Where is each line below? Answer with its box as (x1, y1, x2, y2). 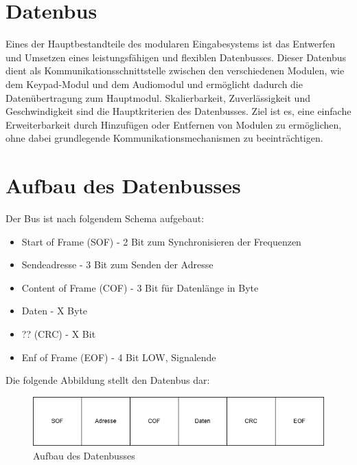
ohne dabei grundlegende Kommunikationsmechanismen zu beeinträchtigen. (5, 131, 323, 145)
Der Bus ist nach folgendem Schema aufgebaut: (5, 211, 205, 225)
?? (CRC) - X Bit (21, 326, 96, 340)
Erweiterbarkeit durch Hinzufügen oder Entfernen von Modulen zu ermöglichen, (5, 117, 342, 131)
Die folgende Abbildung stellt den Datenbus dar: (5, 373, 210, 387)
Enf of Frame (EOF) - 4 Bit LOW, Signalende (21, 349, 216, 364)
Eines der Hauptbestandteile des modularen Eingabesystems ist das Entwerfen (5, 36, 336, 51)
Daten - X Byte (21, 303, 88, 318)
